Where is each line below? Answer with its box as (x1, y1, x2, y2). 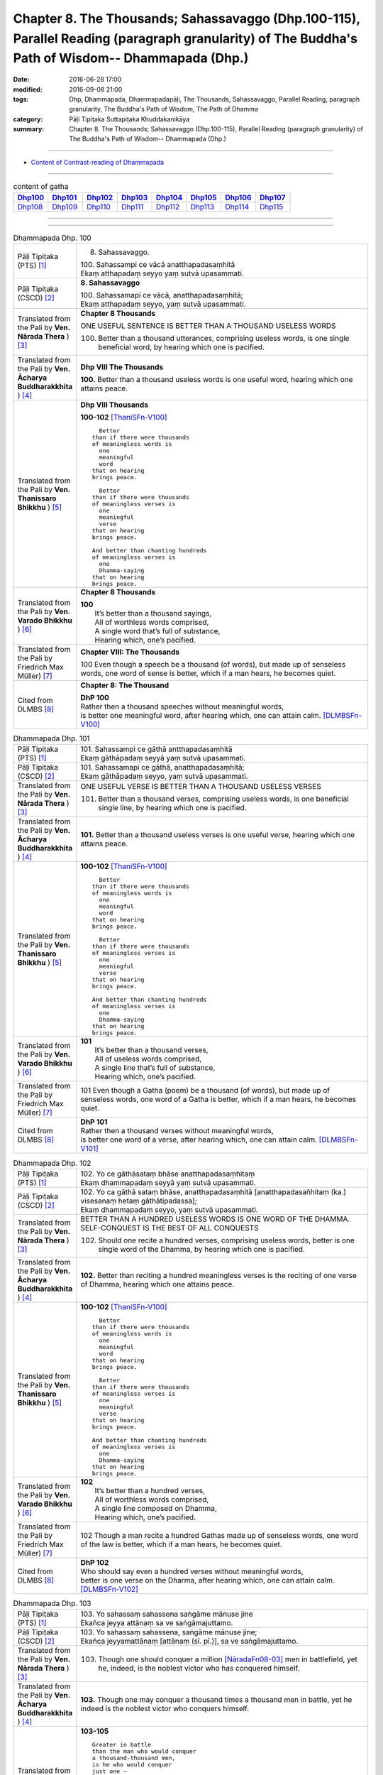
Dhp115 (260, 202, 284, 212)
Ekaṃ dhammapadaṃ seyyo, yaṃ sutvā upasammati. (80, 1204, 258, 1214)
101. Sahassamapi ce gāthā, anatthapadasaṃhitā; (80, 763, 245, 772)
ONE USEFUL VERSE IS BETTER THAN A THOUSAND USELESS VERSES (80, 782, 322, 792)
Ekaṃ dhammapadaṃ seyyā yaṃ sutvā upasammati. (80, 1177, 256, 1187)
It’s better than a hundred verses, (94, 1485, 206, 1495)
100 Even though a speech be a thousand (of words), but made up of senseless (80, 660, 346, 670)
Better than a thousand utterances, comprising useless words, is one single (98, 334, 350, 344)
